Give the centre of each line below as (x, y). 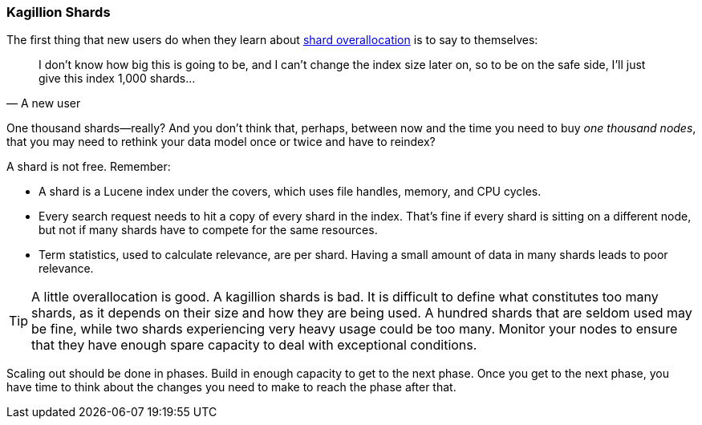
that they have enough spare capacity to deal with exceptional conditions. (254, 345)
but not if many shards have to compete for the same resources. (208, 230)
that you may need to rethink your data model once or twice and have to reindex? (221, 142)
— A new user (44, 103)
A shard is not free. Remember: (89, 167)
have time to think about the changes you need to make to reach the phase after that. (231, 387)
